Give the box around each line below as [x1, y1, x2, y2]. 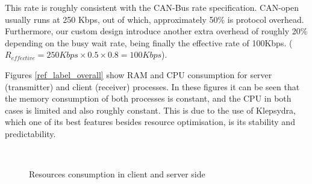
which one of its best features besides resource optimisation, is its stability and [5, 115, 295, 128]
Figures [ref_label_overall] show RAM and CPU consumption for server [5, 68, 272, 81]
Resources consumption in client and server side [29, 168, 205, 180]
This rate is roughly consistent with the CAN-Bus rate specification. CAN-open [5, 1, 299, 13]
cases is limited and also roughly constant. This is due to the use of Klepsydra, [5, 103, 296, 116]
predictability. [5, 127, 56, 140]
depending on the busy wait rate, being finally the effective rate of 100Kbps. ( [5, 36, 293, 49]
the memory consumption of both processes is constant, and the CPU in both [5, 92, 292, 105]
